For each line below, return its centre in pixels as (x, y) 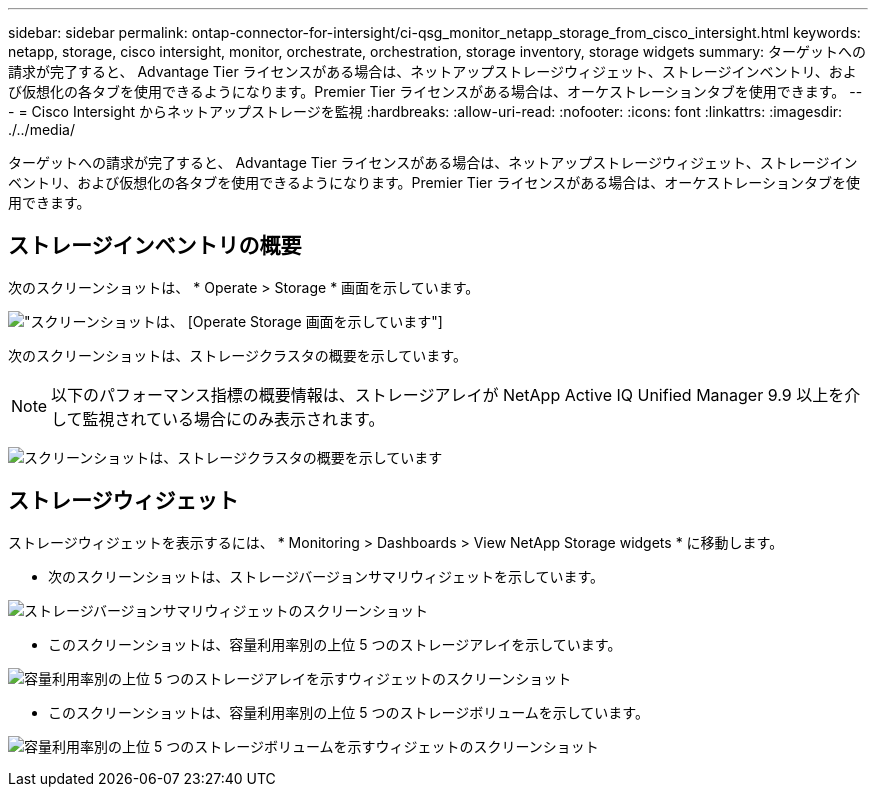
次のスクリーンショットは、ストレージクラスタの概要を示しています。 (237, 355)
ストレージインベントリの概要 (155, 246)
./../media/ (41, 129)
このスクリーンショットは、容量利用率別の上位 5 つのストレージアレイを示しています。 (335, 644)
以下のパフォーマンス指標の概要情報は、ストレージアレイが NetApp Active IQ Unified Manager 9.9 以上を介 (456, 394)
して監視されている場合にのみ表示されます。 (218, 418)
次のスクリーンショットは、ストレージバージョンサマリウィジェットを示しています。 (326, 576)
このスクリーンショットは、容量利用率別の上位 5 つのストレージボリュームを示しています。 (348, 712)
